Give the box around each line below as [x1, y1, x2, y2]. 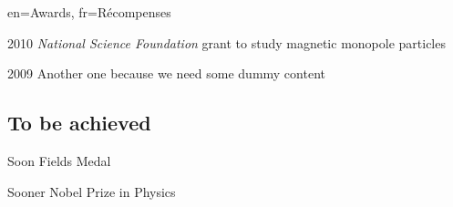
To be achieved [7, 109, 151, 137]
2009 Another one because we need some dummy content [7, 64, 325, 83]
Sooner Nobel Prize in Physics [7, 181, 176, 201]
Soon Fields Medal [7, 150, 111, 170]
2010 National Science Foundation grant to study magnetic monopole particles [7, 33, 446, 52]
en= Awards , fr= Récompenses [7, 3, 171, 21]
